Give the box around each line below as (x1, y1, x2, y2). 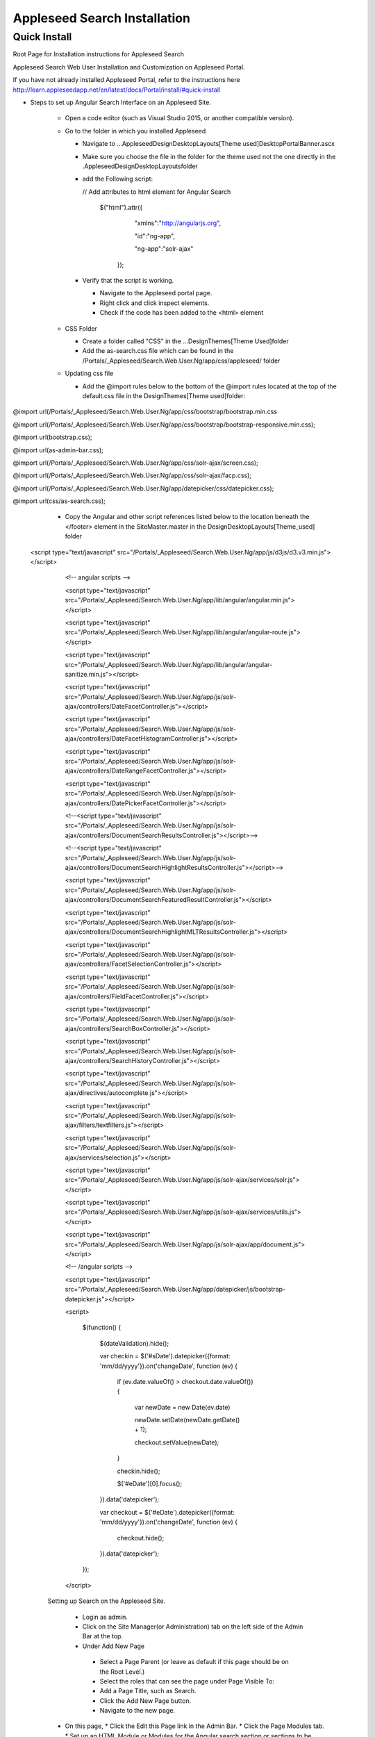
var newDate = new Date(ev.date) (134, 1403, 231, 1411)
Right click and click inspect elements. (99, 299, 210, 307)
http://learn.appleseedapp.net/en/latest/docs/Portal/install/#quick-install (12, 85, 221, 94)
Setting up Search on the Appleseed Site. (47, 1597, 166, 1605)
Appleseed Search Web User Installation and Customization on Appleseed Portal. (12, 63, 246, 71)
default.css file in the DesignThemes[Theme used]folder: (82, 391, 246, 400)
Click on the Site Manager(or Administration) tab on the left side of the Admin (82, 1622, 303, 1631)
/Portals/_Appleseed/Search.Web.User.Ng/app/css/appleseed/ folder (82, 356, 281, 365)
